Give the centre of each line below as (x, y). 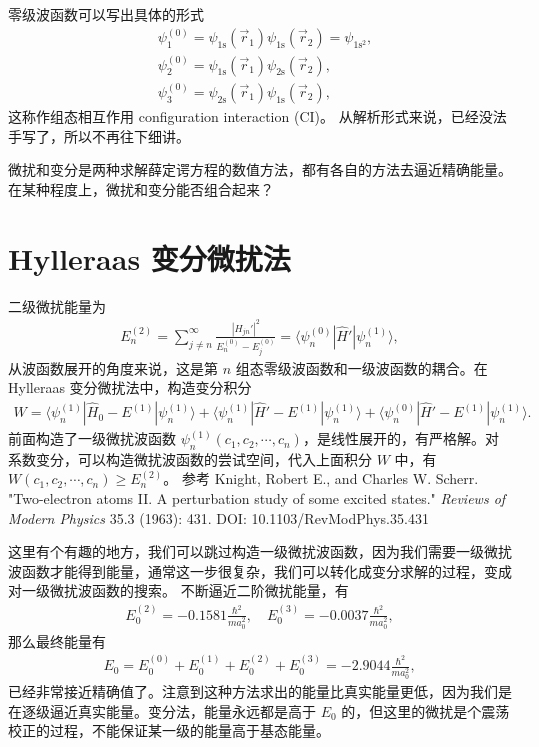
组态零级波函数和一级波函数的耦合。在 (361, 367)
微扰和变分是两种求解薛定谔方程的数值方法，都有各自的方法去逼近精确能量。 (260, 169)
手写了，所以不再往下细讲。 (99, 135)
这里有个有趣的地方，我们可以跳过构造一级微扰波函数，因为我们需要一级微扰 (260, 551)
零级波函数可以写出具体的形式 (106, 14)
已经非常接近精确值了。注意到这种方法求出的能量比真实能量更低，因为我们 (253, 691)
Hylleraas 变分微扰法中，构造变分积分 (130, 387)
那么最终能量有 (57, 640)
